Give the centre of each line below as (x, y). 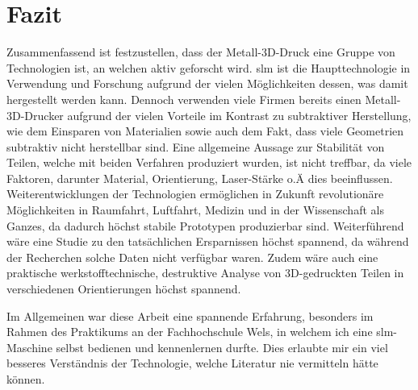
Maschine (29, 347)
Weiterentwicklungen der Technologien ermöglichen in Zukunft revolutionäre (195, 194)
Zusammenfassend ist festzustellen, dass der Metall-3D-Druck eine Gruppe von (201, 52)
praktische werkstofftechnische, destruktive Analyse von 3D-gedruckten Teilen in (205, 273)
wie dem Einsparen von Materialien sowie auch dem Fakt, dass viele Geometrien (205, 131)
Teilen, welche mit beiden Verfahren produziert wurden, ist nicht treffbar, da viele (209, 162)
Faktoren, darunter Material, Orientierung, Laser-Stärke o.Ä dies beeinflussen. (200, 178)
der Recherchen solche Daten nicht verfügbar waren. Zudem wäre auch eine (192, 257)
